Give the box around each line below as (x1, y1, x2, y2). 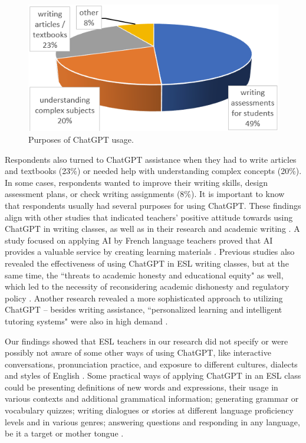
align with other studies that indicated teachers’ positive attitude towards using (5, 211, 293, 223)
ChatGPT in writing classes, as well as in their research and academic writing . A (5, 222, 300, 235)
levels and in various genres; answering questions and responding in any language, (5, 415, 300, 428)
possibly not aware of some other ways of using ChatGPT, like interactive (5, 346, 271, 359)
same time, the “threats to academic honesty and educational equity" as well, (5, 268, 284, 281)
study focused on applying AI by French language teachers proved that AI (5, 234, 273, 246)
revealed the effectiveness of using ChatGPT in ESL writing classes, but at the (5, 257, 289, 269)
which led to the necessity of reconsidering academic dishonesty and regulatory (5, 280, 289, 293)
